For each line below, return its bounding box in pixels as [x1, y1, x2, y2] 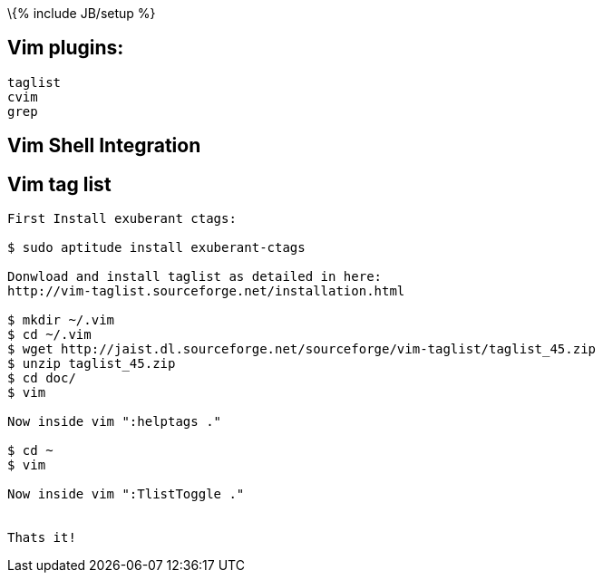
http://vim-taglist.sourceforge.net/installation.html [7, 284, 405, 299]
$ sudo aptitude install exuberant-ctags [7, 240, 306, 256]
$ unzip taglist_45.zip [7, 356, 176, 372]
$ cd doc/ [7, 371, 76, 386]
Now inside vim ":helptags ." [7, 414, 222, 430]
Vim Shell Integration [7, 134, 201, 158]
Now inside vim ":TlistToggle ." [7, 487, 245, 502]
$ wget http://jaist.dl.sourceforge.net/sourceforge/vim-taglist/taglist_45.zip [7, 342, 597, 357]
